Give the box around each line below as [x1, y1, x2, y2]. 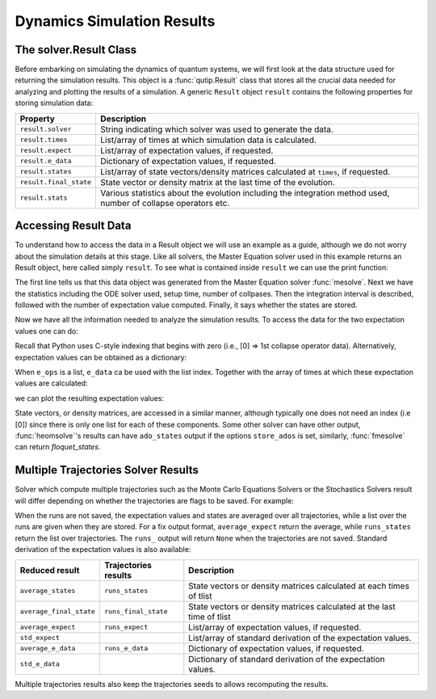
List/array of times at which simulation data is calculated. [100, 134, 317, 145]
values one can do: [15, 326, 78, 335]
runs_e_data [103, 644, 149, 653]
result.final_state [19, 178, 92, 187]
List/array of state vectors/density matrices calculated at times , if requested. [100, 166, 391, 177]
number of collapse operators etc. [100, 197, 230, 208]
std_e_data [19, 659, 61, 668]
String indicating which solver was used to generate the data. [100, 124, 334, 135]
